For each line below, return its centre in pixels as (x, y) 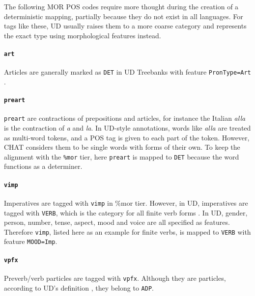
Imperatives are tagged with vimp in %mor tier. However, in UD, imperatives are (126, 202)
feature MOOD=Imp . (31, 241)
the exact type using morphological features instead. (83, 35)
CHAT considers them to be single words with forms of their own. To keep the (122, 147)
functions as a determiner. (43, 166)
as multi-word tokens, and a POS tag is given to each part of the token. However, (127, 137)
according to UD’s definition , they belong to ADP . (79, 287)
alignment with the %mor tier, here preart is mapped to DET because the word (122, 156)
